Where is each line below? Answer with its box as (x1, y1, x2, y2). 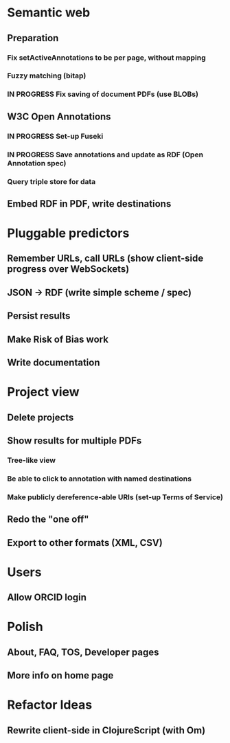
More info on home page (7, 670, 114, 681)
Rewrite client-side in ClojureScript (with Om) (7, 724, 206, 736)
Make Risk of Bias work (7, 333, 108, 345)
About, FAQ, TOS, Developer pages (7, 646, 159, 658)
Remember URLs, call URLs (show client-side (7, 253, 204, 264)
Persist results (7, 310, 71, 322)
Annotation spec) (7, 158, 67, 168)
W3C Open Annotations (7, 111, 111, 122)
